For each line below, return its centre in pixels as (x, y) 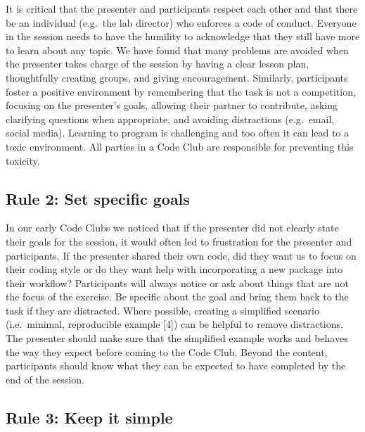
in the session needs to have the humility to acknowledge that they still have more (183, 36)
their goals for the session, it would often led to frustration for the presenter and (179, 241)
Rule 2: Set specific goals (98, 198)
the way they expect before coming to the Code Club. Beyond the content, (167, 351)
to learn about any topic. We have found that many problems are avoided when (177, 50)
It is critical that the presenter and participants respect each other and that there (182, 8)
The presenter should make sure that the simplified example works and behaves (177, 338)
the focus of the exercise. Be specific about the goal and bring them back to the (177, 297)
